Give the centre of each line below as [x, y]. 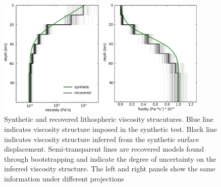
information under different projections [64, 179]
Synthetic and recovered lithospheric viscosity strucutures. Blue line [109, 119]
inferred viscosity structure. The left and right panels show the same [110, 169]
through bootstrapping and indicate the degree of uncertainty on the [110, 158]
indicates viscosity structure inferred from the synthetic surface [102, 139]
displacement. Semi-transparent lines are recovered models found [104, 149]
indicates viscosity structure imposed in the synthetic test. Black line [111, 129]
